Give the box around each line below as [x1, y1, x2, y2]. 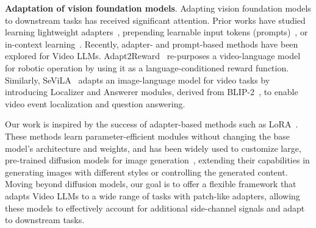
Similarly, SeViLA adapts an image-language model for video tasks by [5, 73, 270, 86]
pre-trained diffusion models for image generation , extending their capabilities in [5, 154, 310, 166]
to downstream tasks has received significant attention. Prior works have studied [5, 13, 306, 26]
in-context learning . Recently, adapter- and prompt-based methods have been [5, 37, 298, 50]
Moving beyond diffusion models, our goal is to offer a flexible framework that [5, 177, 296, 190]
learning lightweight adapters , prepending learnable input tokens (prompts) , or [5, 26, 308, 38]
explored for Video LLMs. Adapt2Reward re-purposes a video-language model [5, 49, 301, 62]
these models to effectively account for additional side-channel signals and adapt [5, 201, 305, 214]
